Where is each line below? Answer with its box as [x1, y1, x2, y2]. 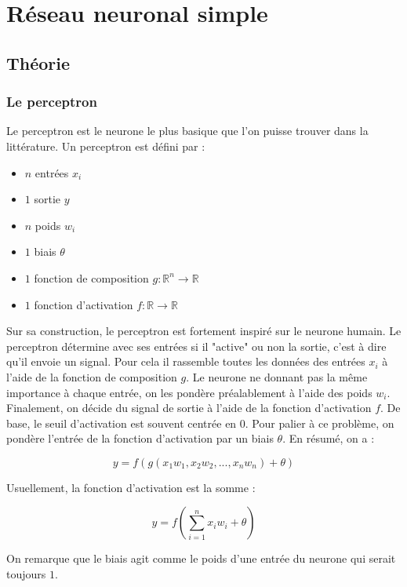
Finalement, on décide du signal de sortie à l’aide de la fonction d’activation [6, 399, 372, 416]
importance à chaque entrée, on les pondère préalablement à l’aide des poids [6, 384, 372, 400]
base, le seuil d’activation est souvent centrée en [6, 414, 237, 431]
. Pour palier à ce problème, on [245, 414, 394, 431]
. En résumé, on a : [282, 430, 375, 447]
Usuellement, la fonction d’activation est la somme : [6, 479, 256, 495]
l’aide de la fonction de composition [6, 368, 177, 385]
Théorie [6, 50, 71, 75]
